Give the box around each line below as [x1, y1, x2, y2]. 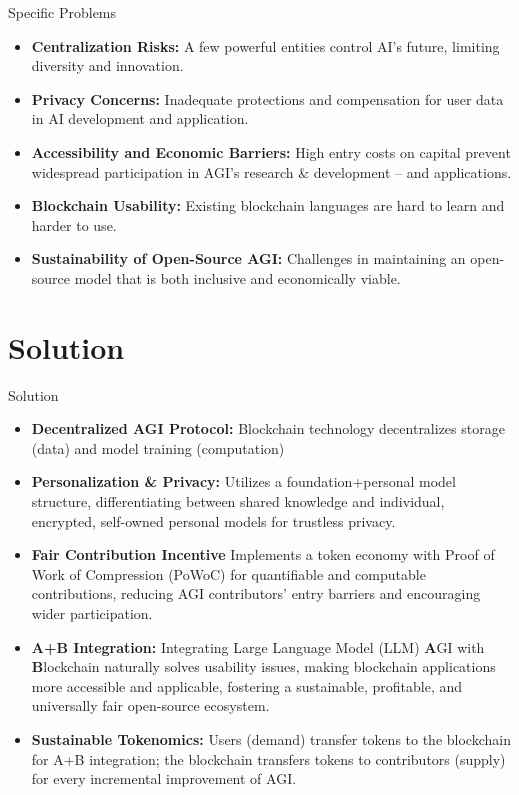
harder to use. [31, 214, 117, 235]
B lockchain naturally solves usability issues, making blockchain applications [31, 656, 496, 677]
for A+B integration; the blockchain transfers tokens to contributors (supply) [31, 748, 506, 769]
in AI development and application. [31, 108, 249, 129]
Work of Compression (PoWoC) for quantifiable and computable [31, 563, 426, 584]
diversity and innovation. [31, 55, 184, 76]
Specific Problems [8, 2, 117, 22]
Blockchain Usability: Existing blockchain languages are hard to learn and [31, 195, 505, 216]
